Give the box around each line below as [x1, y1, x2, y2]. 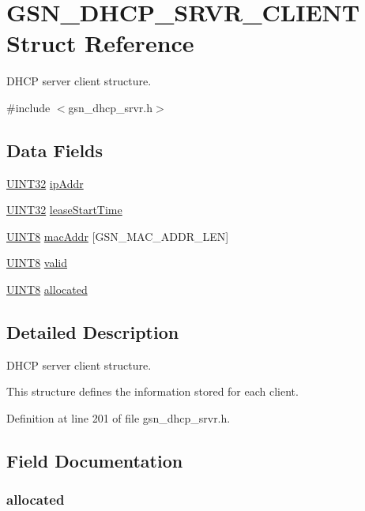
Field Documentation [6, 449, 183, 473]
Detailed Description [6, 320, 179, 344]
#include [6, 99, 51, 115]
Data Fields [6, 137, 103, 162]
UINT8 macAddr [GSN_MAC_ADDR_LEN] [6, 227, 229, 244]
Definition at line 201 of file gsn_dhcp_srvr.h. [6, 410, 231, 426]
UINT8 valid [6, 254, 68, 271]
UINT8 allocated [6, 281, 88, 298]
